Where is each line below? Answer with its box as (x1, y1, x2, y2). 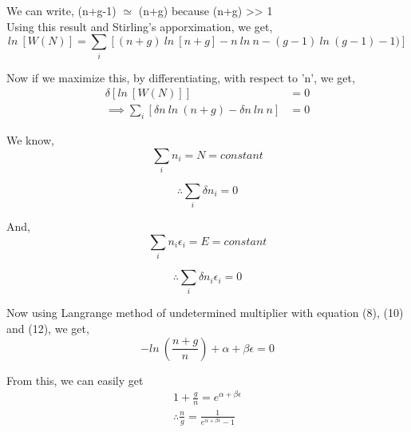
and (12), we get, (6, 320, 89, 337)
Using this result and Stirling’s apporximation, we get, (6, 18, 273, 34)
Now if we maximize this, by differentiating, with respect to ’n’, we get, (6, 69, 355, 85)
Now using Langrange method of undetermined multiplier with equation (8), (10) (6, 304, 404, 321)
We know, (6, 131, 54, 148)
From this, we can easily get (6, 371, 144, 388)
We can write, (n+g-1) (6, 2, 117, 18)
